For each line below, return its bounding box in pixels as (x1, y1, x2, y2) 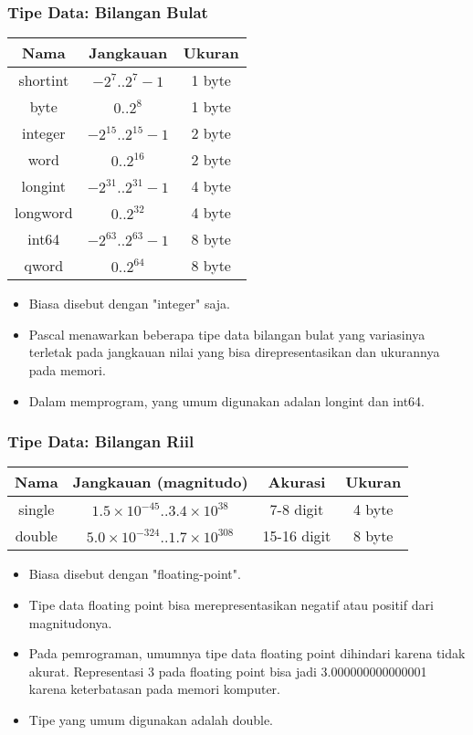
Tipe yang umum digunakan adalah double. (28, 709, 274, 729)
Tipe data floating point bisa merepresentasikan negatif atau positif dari (28, 595, 434, 614)
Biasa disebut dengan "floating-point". (28, 564, 241, 583)
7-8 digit (269, 499, 324, 520)
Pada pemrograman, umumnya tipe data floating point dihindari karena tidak (28, 644, 466, 663)
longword (15, 202, 73, 224)
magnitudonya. (28, 613, 112, 632)
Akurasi (268, 471, 326, 493)
